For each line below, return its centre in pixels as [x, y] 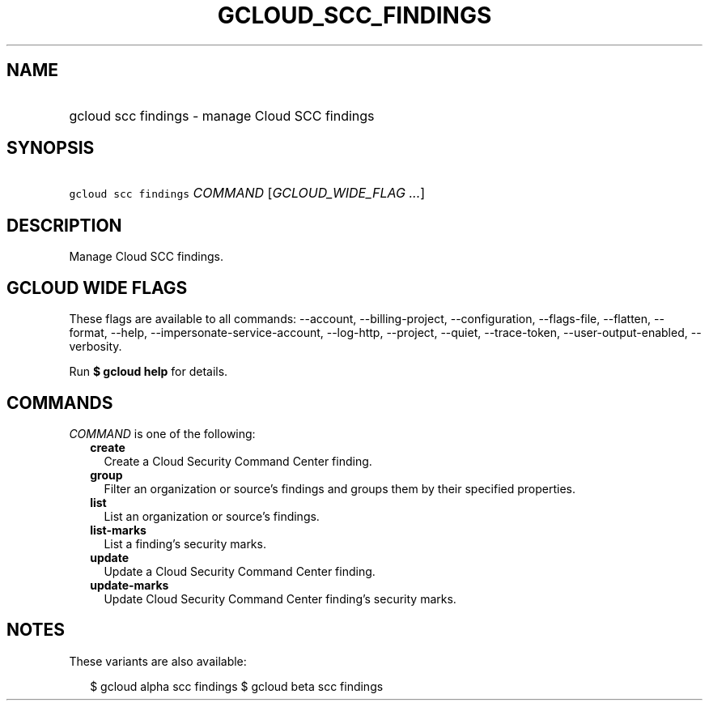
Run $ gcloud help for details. [149, 372]
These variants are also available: [158, 661]
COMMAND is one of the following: [162, 433]
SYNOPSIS [51, 148]
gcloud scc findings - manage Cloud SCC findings [222, 115]
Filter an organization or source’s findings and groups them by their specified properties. [340, 488]
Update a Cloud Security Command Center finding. [240, 571]
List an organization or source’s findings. [212, 516]
